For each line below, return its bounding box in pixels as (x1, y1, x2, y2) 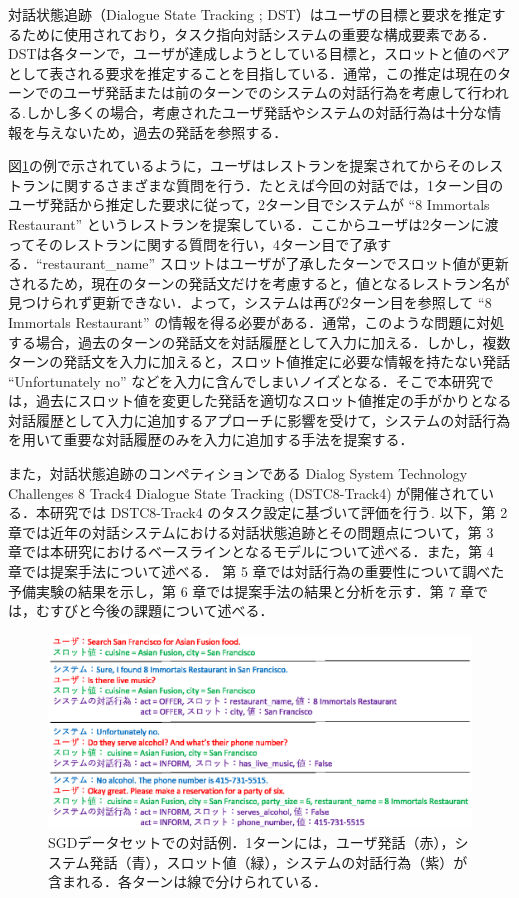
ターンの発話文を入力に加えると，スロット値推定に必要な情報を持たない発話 (8, 351, 511, 372)
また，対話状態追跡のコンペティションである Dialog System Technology (8, 463, 468, 484)
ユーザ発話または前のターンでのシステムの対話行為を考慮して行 (63, 82, 482, 103)
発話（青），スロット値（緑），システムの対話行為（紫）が (89, 851, 468, 872)
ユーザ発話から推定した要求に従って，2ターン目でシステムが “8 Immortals (8, 194, 490, 215)
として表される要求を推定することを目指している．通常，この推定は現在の (8, 62, 498, 83)
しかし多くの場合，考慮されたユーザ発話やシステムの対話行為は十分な (25, 101, 488, 122)
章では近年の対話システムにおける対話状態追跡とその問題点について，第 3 (8, 521, 494, 542)
